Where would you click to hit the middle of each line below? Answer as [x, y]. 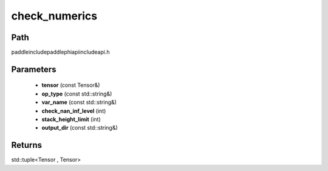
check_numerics [54, 16]
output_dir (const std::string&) [80, 128]
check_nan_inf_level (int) [74, 111]
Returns [27, 145]
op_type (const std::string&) [77, 94]
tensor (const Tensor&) [71, 85]
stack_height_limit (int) [71, 119]
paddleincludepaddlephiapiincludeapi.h [60, 52]
